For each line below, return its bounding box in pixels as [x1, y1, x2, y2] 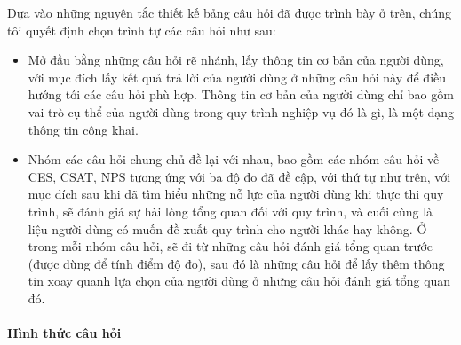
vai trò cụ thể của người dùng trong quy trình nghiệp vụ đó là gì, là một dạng [28, 102, 455, 121]
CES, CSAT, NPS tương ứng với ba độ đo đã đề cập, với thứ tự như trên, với [28, 167, 451, 185]
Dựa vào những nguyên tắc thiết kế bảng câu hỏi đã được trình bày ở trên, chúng [7, 4, 452, 21]
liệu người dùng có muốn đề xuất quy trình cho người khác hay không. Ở [28, 219, 427, 238]
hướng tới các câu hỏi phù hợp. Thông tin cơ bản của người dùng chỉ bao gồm [28, 85, 454, 104]
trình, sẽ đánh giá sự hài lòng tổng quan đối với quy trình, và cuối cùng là [28, 201, 433, 220]
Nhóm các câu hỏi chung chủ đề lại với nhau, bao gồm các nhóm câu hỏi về [28, 150, 440, 169]
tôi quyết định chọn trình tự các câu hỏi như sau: [7, 20, 276, 39]
